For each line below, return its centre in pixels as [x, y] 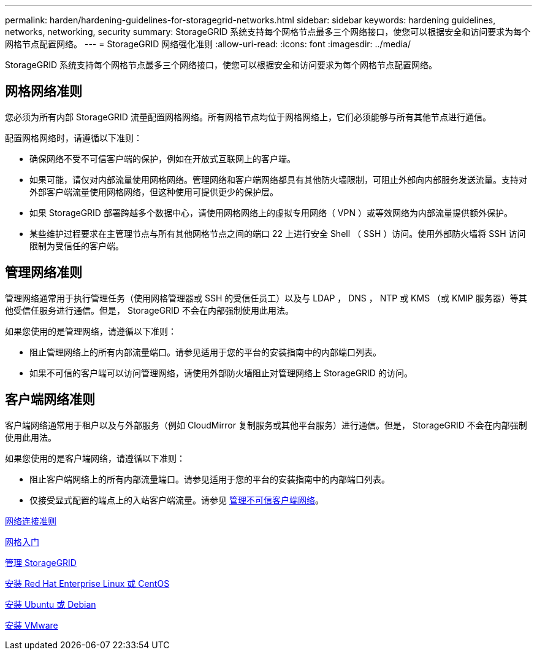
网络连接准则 [31, 521]
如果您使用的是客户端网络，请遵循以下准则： [95, 458]
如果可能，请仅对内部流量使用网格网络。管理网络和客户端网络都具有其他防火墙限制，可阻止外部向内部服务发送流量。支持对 [278, 179]
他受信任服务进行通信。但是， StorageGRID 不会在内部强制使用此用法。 [149, 310]
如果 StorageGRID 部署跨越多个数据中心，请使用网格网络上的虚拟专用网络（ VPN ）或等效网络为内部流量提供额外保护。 [271, 212]
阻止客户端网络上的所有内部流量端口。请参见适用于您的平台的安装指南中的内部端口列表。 [210, 479]
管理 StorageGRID [41, 562]
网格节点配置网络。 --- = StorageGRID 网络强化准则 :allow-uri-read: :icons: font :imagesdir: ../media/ [208, 44]
